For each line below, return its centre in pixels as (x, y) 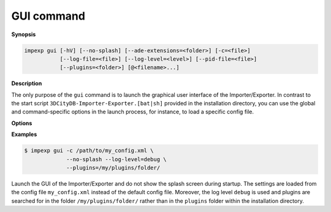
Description (27, 83)
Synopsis (24, 34)
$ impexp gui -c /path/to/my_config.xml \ (89, 151)
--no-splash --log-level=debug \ (116, 159)
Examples (24, 134)
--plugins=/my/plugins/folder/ (113, 168)
